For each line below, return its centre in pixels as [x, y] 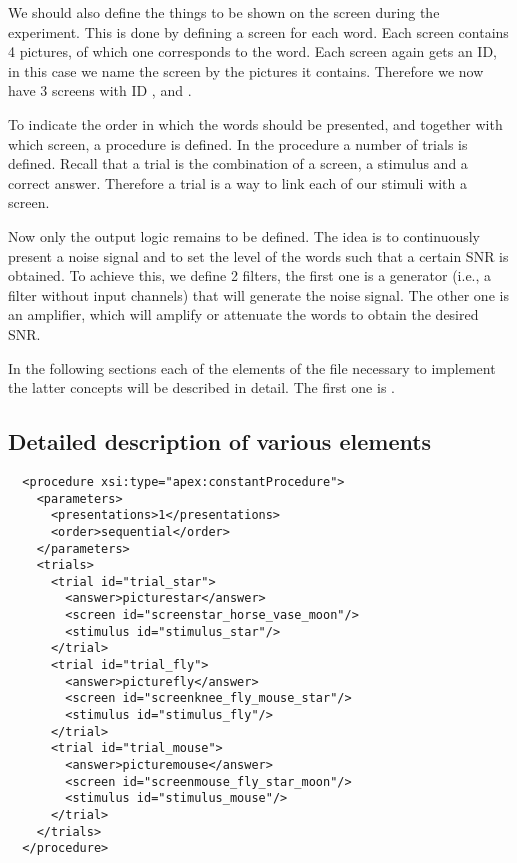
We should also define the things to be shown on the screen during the [224, 12]
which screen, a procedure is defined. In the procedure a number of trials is [238, 143]
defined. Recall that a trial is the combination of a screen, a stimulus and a [238, 163]
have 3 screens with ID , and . [100, 90]
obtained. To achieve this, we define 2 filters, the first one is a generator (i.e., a [250, 275]
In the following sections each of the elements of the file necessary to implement [252, 367]
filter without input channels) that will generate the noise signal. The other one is [258, 294]
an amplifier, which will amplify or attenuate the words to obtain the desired [243, 314]
